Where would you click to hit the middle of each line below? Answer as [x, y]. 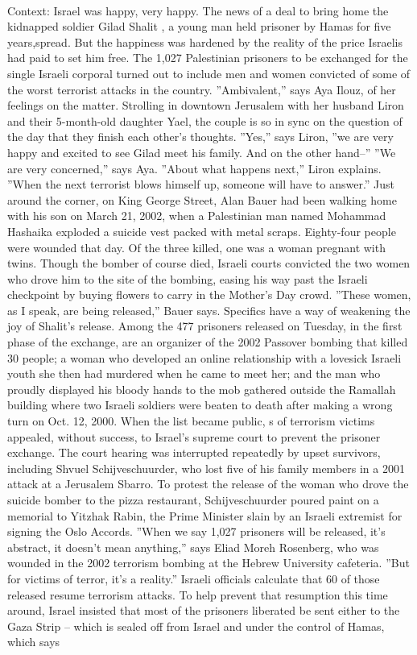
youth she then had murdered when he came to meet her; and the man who [194, 373]
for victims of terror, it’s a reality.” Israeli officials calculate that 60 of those [194, 578]
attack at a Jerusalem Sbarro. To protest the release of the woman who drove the [208, 484]
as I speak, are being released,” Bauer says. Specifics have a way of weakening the [209, 310]
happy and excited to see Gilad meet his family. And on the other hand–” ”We [202, 152]
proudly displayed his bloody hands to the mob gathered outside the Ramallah [202, 389]
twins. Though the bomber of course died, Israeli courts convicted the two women [209, 263]
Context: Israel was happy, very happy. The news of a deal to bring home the [198, 10]
